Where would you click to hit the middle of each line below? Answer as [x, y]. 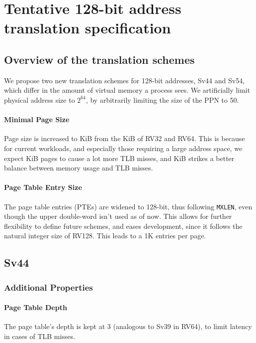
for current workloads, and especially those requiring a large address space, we [123, 148]
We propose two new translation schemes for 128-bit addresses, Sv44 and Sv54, [125, 80]
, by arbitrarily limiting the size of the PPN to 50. [162, 99]
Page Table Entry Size [43, 187]
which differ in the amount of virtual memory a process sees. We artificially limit [127, 90]
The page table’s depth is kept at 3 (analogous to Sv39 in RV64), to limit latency [128, 326]
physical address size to [40, 99]
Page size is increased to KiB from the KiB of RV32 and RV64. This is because [125, 138]
